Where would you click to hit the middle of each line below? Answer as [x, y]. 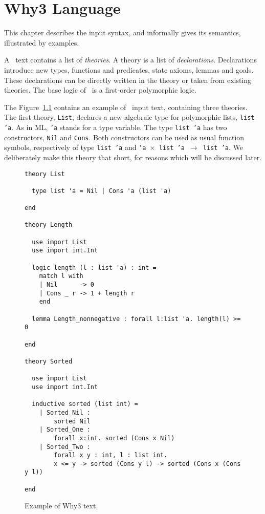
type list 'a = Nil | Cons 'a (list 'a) [102, 191]
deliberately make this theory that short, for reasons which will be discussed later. [133, 157]
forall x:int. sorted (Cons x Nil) [114, 438]
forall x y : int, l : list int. [111, 455]
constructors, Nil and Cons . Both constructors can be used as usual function [124, 137]
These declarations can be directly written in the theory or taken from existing [128, 80]
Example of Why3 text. [61, 506]
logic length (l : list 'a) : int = [94, 267]
